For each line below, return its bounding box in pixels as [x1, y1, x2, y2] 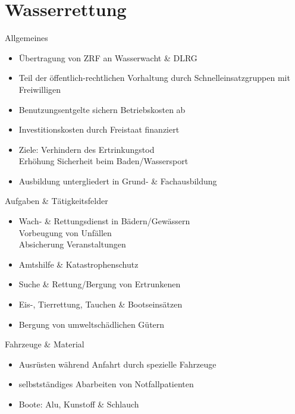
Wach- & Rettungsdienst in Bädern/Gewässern [18, 215, 190, 227]
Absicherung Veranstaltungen [18, 238, 126, 250]
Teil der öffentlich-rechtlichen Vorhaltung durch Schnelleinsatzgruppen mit [18, 71, 290, 84]
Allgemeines [5, 32, 48, 44]
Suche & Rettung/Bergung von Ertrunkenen [18, 278, 181, 290]
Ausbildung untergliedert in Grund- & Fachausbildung [18, 174, 217, 187]
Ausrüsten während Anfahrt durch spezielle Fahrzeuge [18, 357, 216, 370]
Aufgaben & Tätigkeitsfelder [5, 195, 108, 207]
